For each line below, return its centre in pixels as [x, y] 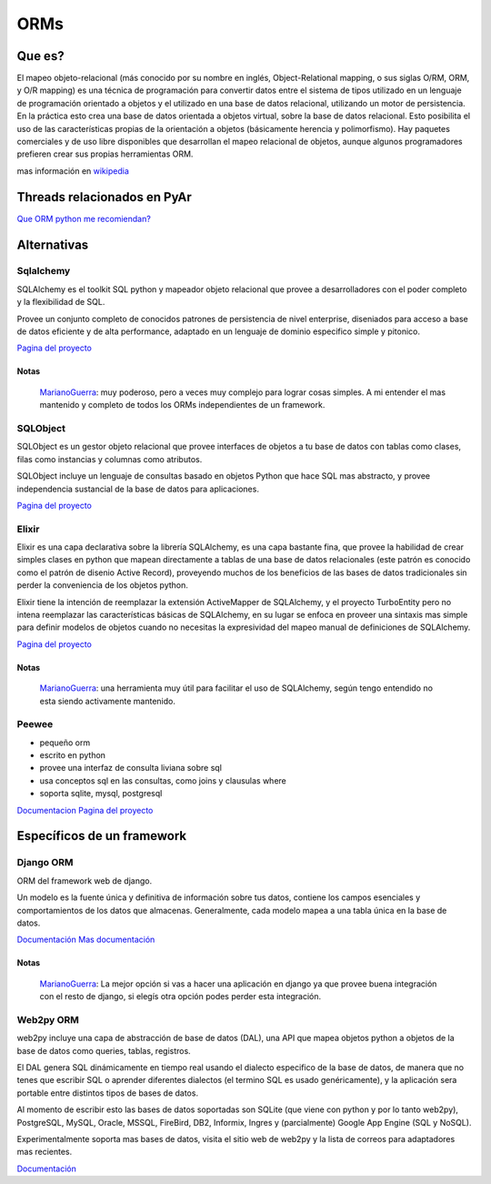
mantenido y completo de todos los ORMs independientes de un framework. [182, 405]
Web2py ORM [48, 1019]
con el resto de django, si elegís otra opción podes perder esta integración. [180, 997]
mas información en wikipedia [73, 171]
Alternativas [53, 244]
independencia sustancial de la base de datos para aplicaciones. [138, 489]
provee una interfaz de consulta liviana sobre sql [131, 768]
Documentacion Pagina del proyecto [85, 810]
